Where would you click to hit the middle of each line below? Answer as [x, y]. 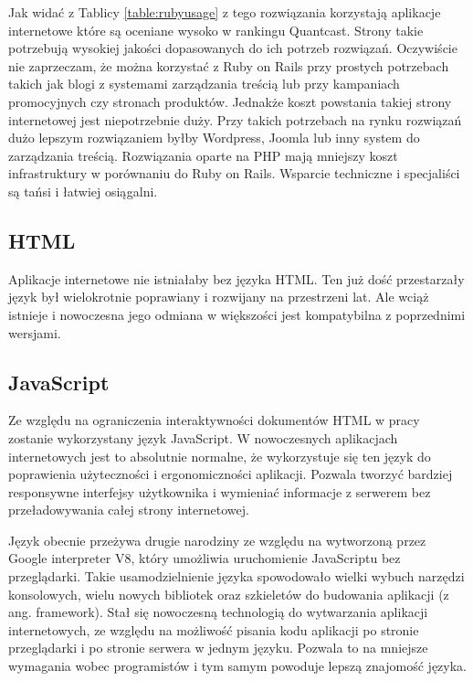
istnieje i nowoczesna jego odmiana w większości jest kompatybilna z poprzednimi [237, 314]
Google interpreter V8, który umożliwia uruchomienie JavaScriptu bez [205, 558]
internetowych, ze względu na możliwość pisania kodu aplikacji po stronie [214, 629]
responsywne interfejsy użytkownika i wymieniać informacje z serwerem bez [220, 491]
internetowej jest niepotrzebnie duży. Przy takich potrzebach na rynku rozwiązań [235, 119]
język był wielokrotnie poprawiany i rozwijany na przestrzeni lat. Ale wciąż [219, 297]
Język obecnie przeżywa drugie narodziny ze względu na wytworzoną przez [217, 540]
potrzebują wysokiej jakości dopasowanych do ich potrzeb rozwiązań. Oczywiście [233, 48]
